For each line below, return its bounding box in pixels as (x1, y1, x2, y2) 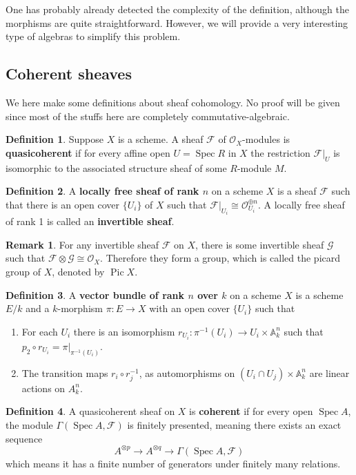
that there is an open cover (6, 197, 120, 211)
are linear (309, 365, 350, 380)
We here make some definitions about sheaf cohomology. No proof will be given (6, 95, 340, 109)
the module (6, 418, 53, 432)
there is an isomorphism (73, 324, 175, 338)
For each (21, 324, 58, 338)
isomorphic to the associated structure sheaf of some (6, 160, 227, 175)
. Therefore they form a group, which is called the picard (100, 251, 341, 265)
